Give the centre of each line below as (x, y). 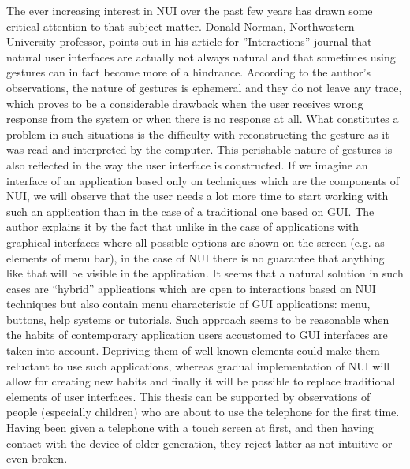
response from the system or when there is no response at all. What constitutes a (203, 119)
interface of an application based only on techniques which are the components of (203, 180)
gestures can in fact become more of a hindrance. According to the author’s (189, 72)
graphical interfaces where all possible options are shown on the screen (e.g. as (196, 242)
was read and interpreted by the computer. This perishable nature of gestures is (199, 149)
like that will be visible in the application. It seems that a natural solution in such (205, 273)
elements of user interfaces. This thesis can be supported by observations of (188, 396)
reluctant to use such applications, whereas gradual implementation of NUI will (198, 365)
